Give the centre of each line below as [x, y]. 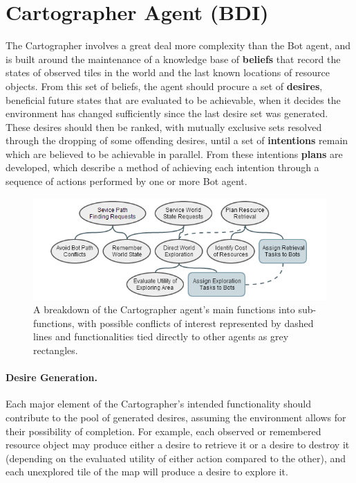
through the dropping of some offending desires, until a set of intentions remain [177, 140]
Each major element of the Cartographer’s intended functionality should [158, 404]
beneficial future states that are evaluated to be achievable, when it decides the [173, 99]
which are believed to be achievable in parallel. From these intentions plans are [174, 153]
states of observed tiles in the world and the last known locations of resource [168, 72]
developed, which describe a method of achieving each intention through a [162, 167]
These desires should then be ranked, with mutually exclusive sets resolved [164, 126]
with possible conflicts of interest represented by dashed [196, 323]
